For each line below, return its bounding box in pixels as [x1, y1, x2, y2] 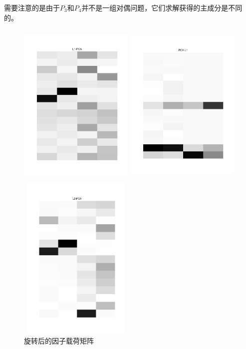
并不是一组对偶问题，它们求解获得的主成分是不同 [81, 2, 243, 12]
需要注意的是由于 [4, 2, 60, 12]
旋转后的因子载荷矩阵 [24, 336, 94, 346]
